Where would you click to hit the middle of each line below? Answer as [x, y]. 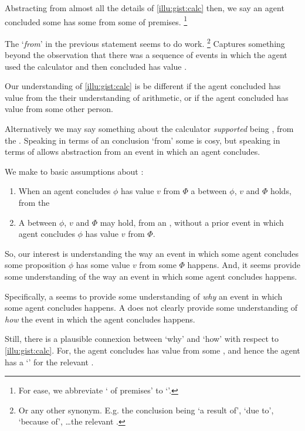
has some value [103, 265]
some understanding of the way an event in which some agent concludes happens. [151, 276]
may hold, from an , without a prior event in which [192, 222]
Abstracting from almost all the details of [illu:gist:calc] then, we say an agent [145, 8]
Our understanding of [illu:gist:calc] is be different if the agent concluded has [143, 86]
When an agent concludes [65, 191]
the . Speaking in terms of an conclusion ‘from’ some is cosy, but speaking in [143, 140]
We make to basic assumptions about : [74, 171]
